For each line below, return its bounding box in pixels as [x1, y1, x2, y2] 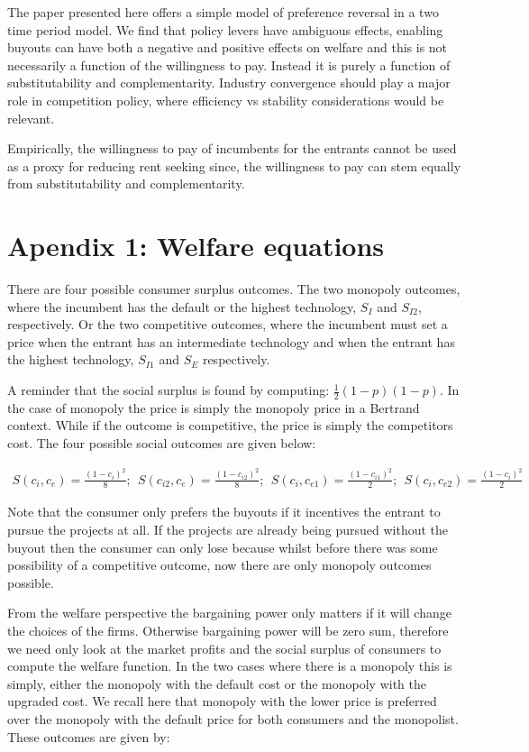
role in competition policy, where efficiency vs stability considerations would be [7, 90, 444, 109]
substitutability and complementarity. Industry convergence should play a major [7, 73, 451, 92]
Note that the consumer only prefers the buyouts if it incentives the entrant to [7, 502, 441, 521]
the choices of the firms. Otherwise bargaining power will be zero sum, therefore [7, 620, 449, 639]
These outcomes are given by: [7, 727, 170, 746]
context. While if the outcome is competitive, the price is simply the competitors [7, 416, 453, 435]
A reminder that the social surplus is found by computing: [7, 381, 330, 399]
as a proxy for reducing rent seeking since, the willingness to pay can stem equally [7, 156, 461, 175]
